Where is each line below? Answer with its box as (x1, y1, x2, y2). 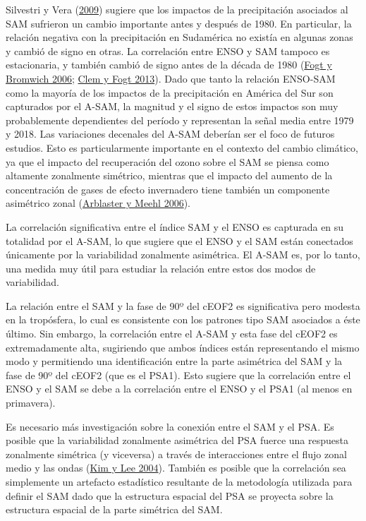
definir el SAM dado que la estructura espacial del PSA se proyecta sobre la (6, 488, 334, 503)
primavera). (6, 395, 56, 410)
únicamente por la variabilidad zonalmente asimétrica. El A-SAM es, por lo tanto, (6, 247, 360, 262)
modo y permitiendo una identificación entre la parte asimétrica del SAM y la (6, 354, 343, 369)
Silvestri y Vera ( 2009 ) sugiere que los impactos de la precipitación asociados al (6, 2, 348, 16)
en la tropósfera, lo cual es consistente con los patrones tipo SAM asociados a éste (6, 312, 360, 327)
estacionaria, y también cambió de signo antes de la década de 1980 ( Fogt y (6, 57, 332, 72)
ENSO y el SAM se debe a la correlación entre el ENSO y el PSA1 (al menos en (6, 381, 353, 396)
